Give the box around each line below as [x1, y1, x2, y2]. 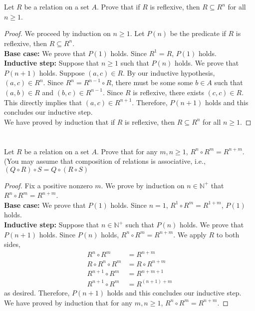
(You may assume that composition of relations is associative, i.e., [4, 156, 206, 166]
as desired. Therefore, [4, 287, 70, 297]
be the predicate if [170, 28, 226, 39]
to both [216, 229, 240, 239]
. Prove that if [96, 2, 140, 12]
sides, [4, 239, 20, 249]
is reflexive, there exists [133, 87, 204, 97]
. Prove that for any [96, 146, 158, 156]
